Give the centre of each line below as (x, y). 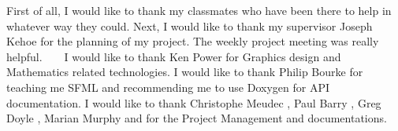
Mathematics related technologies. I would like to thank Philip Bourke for (185, 72)
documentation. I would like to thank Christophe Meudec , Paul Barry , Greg (194, 102)
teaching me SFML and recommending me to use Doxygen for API (168, 87)
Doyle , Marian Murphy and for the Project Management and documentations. (197, 118)
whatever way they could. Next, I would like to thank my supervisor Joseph (190, 25)
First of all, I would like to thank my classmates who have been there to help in (199, 10)
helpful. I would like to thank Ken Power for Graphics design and (174, 56)
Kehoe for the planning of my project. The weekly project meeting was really (193, 41)
